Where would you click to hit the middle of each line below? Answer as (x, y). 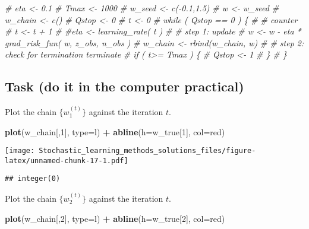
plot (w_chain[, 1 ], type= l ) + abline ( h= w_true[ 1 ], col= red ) (115, 131)
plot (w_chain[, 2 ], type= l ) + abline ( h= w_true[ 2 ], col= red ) (115, 218)
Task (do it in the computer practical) (124, 86)
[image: (20, 151)
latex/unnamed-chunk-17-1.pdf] (67, 160)
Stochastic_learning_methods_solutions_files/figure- (147, 151)
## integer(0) (33, 179)
